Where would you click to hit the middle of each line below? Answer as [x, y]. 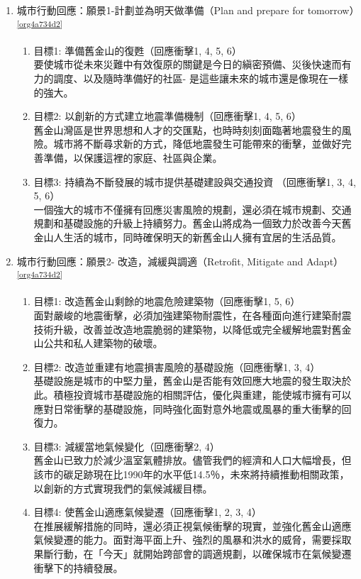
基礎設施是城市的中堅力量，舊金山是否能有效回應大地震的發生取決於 [193, 381]
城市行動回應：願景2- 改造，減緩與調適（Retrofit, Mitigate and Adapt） [180, 261]
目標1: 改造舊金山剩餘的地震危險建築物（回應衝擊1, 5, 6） [167, 301]
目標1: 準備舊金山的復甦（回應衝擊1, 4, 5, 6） [138, 50]
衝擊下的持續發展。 [78, 567]
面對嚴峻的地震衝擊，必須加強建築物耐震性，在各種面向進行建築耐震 [193, 315]
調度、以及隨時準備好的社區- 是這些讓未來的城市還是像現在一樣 [201, 78]
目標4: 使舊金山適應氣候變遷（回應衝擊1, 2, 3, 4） [148, 512]
